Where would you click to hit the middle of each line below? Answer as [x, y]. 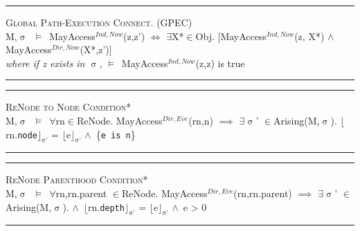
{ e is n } [116, 134]
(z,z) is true [220, 63]
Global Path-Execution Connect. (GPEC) [99, 22]
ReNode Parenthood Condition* [77, 179]
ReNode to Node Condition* [69, 107]
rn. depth [106, 206]
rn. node [21, 134]
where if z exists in [45, 63]
